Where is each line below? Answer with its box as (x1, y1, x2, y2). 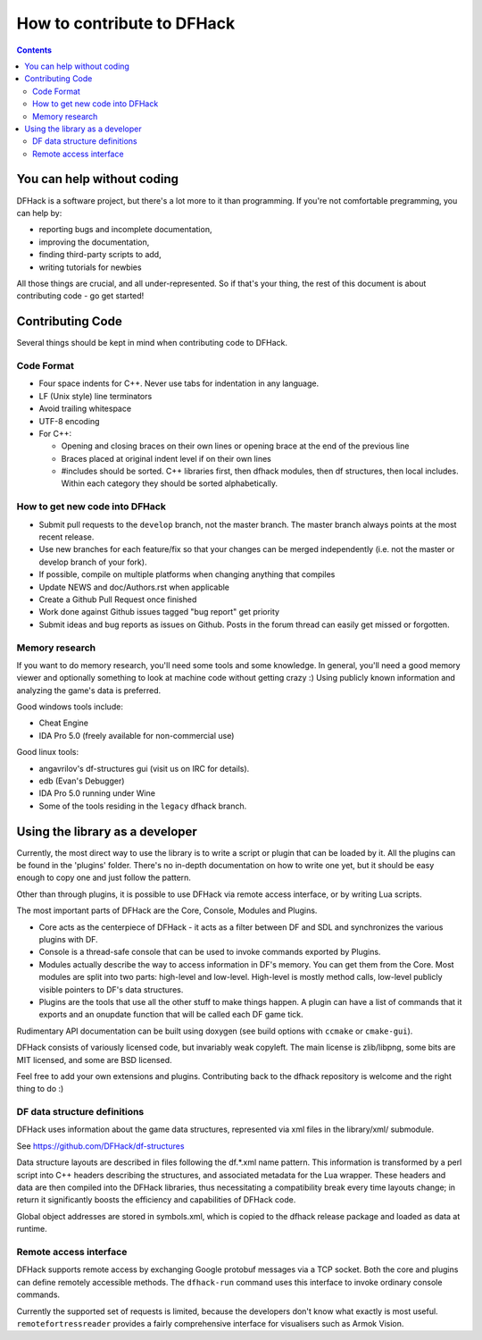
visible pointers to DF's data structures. (38, 984, 184, 995)
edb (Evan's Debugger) (38, 775, 125, 786)
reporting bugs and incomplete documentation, (38, 224, 212, 235)
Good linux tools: (16, 747, 79, 758)
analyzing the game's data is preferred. (16, 684, 161, 696)
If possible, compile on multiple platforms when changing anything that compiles (38, 569, 336, 580)
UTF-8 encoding (38, 415, 100, 426)
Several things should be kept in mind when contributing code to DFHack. (16, 338, 288, 348)
